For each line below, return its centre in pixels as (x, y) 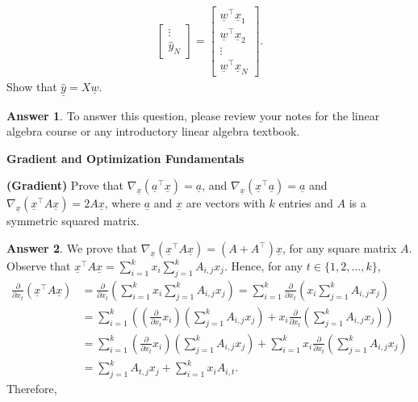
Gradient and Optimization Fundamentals (125, 158)
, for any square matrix (340, 248)
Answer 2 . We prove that (72, 248)
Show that (32, 87)
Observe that (39, 266)
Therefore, (32, 389)
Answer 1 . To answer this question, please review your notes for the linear (193, 115)
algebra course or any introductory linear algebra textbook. (153, 131)
